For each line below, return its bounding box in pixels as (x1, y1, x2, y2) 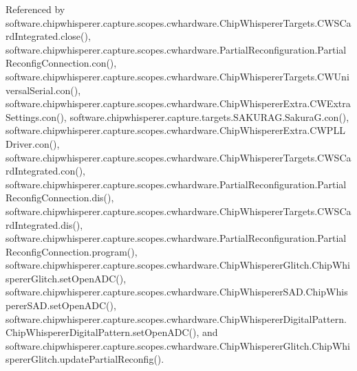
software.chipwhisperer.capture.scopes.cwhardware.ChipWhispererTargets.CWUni (6, 69, 349, 83)
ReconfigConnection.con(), (6, 56, 117, 70)
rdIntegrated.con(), (6, 164, 85, 178)
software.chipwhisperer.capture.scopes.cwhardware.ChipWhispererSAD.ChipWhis (6, 284, 348, 299)
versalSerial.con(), (6, 82, 81, 97)
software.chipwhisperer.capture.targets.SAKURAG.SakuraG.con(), (69, 109, 349, 124)
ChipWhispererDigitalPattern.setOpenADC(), (6, 325, 199, 339)
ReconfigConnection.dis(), (6, 190, 114, 205)
